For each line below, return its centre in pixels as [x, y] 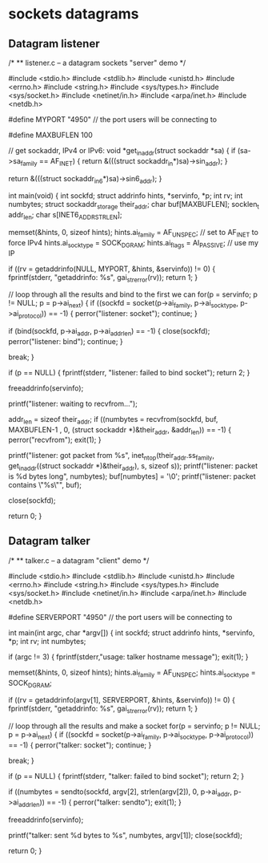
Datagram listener [54, 44]
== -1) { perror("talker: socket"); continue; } [80, 745]
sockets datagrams [74, 14]
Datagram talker [49, 541]
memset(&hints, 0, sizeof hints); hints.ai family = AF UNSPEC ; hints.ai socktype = [132, 673]
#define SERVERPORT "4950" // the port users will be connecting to [120, 617]
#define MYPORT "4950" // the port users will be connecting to [113, 120]
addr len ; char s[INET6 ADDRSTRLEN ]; [65, 216]
